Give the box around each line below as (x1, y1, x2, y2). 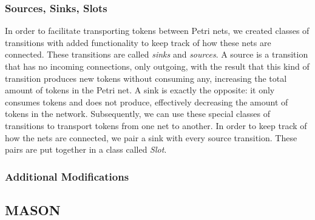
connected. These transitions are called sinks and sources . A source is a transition (5, 48, 308, 61)
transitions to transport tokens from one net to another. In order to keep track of (5, 119, 307, 132)
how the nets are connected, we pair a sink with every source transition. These (5, 131, 297, 144)
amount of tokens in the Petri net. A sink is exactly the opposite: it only (5, 84, 275, 96)
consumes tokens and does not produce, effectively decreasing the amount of (5, 95, 288, 108)
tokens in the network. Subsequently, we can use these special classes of (5, 107, 270, 120)
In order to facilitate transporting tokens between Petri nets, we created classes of (5, 24, 310, 37)
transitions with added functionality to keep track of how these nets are (5, 36, 271, 48)
